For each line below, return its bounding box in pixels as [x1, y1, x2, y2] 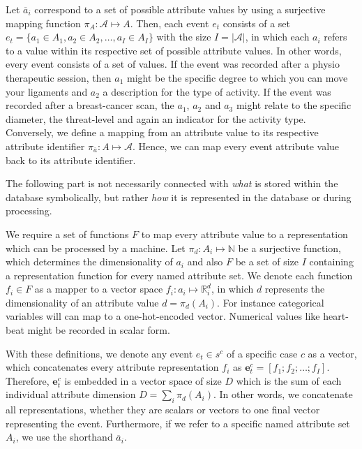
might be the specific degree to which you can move [126, 70, 348, 84]
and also [187, 254, 223, 269]
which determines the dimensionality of [6, 254, 173, 269]
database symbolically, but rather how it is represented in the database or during [6, 189, 352, 204]
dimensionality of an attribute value [6, 295, 159, 309]
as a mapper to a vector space [34, 281, 163, 296]
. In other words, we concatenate [213, 387, 353, 402]
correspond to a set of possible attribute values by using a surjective [34, 2, 326, 16]
